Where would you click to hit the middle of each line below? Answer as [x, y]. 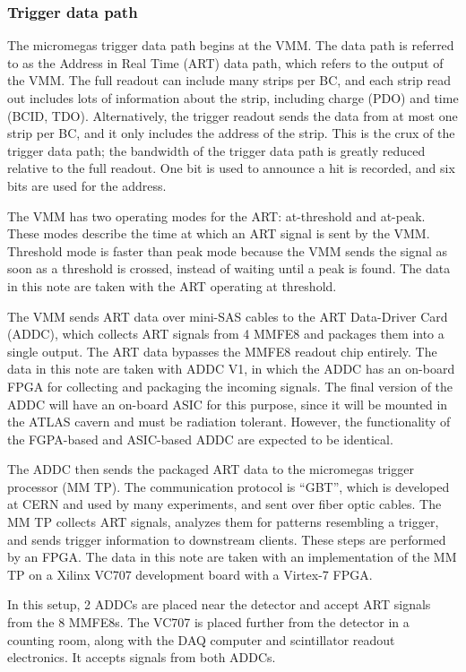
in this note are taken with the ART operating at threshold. [172, 285]
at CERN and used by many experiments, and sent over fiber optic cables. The [224, 504]
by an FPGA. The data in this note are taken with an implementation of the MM [232, 557]
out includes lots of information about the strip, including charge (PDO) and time [233, 98]
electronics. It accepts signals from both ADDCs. [142, 657]
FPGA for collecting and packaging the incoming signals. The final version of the [230, 386]
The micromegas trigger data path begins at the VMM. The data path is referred [231, 45]
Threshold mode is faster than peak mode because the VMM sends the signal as [228, 250]
